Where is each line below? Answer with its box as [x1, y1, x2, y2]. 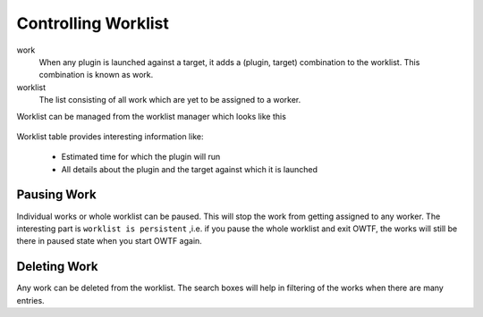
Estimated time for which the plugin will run [61, 152, 221, 163]
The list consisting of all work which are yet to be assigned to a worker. [38, 95, 301, 105]
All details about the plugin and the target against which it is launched [61, 163, 318, 174]
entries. [16, 295, 45, 305]
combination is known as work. [38, 70, 154, 80]
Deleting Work [16, 259, 98, 274]
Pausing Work [16, 188, 97, 203]
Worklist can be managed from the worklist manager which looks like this [16, 111, 286, 121]
